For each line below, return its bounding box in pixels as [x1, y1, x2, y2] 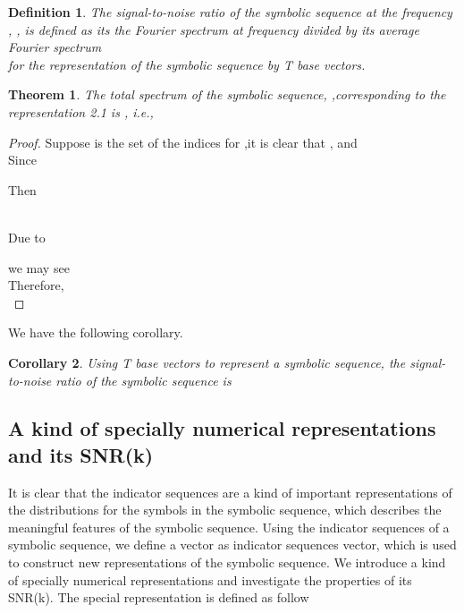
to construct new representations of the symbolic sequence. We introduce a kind [8, 553, 446, 572]
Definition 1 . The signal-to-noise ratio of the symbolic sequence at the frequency [8, 3, 452, 21]
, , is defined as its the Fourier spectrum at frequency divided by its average [8, 20, 419, 38]
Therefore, [8, 276, 64, 294]
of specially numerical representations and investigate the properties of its [8, 570, 412, 589]
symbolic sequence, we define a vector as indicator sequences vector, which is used [8, 535, 457, 554]
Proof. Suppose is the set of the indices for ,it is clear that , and [8, 132, 358, 151]
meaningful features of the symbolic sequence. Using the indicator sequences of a [8, 517, 450, 536]
